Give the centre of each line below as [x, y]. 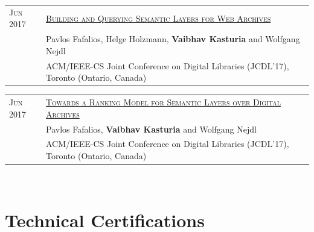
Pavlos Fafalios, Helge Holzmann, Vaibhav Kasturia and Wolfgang [173, 39]
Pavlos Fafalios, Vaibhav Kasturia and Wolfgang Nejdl [151, 129]
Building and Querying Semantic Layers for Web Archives [159, 18]
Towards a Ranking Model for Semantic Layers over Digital [163, 102]
